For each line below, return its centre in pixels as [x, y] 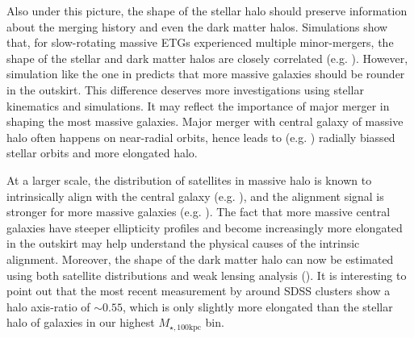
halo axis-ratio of [48, 306]
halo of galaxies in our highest [81, 322]
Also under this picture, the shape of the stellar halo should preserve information [207, 10]
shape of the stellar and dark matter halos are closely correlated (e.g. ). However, [207, 58]
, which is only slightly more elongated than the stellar [257, 306]
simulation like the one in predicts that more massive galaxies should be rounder [206, 74]
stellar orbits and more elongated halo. [102, 153]
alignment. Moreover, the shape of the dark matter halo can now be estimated [200, 259]
